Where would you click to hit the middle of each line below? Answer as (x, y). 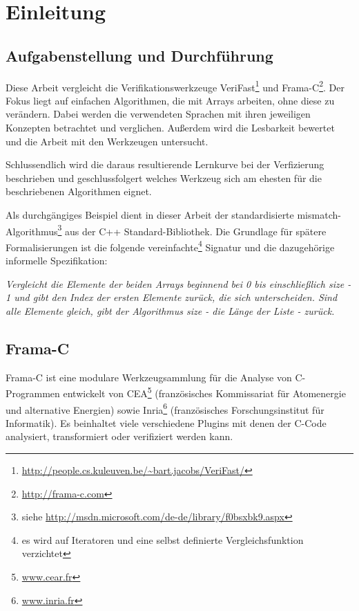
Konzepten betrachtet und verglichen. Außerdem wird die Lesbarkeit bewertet (170, 128)
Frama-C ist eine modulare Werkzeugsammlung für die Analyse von (149, 377)
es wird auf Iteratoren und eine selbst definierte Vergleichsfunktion (163, 539)
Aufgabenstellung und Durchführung (139, 55)
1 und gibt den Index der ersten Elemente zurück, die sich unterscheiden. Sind (172, 297)
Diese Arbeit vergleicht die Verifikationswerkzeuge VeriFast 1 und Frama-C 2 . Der (175, 86)
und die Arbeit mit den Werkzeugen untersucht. (107, 141)
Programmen (33, 393)
